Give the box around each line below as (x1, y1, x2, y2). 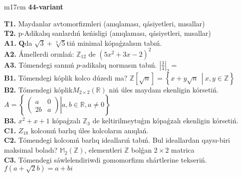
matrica (171, 145, 195, 155)
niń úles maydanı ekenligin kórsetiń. (109, 84, 219, 94)
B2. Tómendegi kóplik (4, 84, 73, 94)
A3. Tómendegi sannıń (4, 59, 74, 70)
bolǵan (131, 145, 152, 155)
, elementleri (84, 145, 122, 155)
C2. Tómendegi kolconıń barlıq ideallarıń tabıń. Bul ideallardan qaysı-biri (4, 135, 230, 145)
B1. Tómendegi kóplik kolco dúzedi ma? (4, 72, 128, 83)
